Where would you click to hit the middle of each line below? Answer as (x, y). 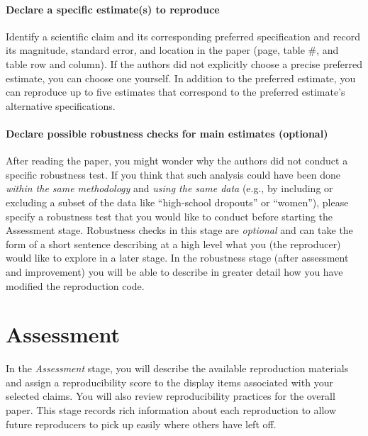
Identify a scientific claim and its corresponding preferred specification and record (183, 36)
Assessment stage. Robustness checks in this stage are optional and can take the (179, 230)
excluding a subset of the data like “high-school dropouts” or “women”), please (177, 202)
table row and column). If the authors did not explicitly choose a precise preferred (184, 63)
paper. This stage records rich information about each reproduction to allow (171, 410)
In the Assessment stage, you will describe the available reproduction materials (177, 368)
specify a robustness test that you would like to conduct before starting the (169, 216)
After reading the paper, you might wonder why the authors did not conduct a (177, 161)
